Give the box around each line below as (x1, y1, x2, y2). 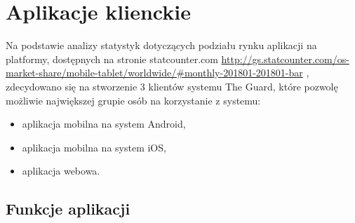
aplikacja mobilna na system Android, (22, 116, 186, 131)
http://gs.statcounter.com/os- (221, 51, 349, 66)
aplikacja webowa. (22, 163, 100, 178)
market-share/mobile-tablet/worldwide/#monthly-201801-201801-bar (6, 65, 303, 80)
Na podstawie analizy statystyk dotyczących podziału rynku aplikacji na (6, 38, 317, 53)
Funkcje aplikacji (6, 198, 130, 219)
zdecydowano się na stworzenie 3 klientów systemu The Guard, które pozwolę (6, 79, 338, 93)
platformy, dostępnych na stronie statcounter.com (6, 51, 218, 66)
